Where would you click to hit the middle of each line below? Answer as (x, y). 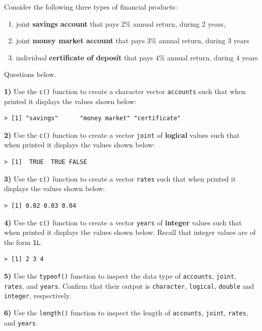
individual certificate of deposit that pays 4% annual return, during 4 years (137, 57)
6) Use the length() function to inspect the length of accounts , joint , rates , (126, 312)
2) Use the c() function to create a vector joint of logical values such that (122, 135)
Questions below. (30, 74)
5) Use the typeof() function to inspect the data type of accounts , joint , (120, 276)
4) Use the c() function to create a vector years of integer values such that (123, 222)
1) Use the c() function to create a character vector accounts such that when (125, 91)
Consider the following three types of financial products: (91, 7)
